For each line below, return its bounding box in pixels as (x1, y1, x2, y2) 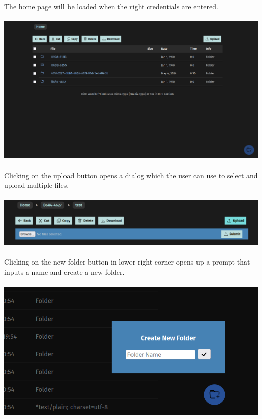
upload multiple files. (4, 180, 69, 190)
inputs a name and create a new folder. (4, 266, 125, 277)
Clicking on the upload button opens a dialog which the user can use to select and (4, 170, 258, 180)
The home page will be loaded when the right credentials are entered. (4, 1, 218, 11)
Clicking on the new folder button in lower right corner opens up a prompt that (4, 256, 250, 267)
